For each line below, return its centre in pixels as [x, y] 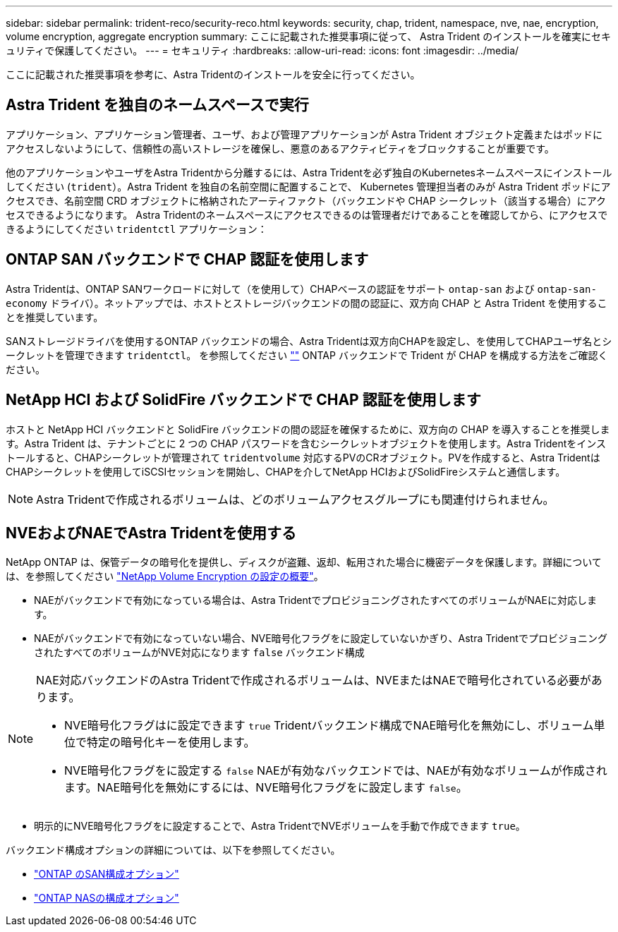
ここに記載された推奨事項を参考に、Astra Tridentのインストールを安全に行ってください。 [213, 74]
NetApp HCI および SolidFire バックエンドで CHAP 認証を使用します [243, 400]
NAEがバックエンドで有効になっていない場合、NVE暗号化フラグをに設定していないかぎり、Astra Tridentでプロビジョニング [321, 639]
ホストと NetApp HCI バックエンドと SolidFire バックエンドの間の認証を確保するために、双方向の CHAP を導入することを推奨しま [308, 429]
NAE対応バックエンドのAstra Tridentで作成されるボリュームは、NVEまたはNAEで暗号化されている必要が [314, 680]
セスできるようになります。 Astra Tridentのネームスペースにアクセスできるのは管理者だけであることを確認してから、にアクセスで [307, 214]
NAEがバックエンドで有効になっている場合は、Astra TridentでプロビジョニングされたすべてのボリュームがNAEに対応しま [315, 600]
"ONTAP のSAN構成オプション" [107, 874]
